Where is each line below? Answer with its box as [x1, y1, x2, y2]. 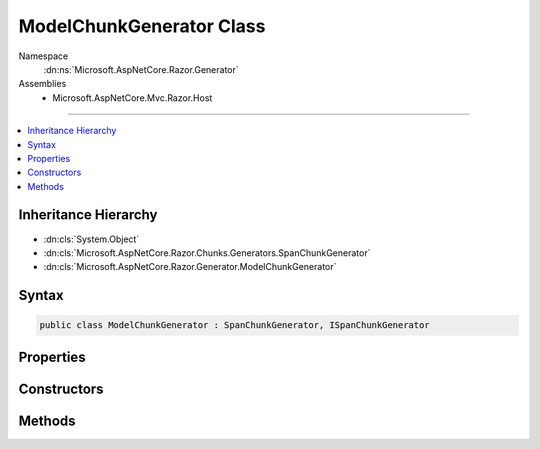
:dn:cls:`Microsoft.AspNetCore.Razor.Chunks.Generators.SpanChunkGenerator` [43, 246, 371, 259]
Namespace [18, 50, 69, 62]
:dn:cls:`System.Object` [43, 233, 140, 245]
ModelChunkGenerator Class [18, 15, 266, 37]
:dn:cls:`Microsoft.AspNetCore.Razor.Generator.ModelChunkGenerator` [43, 261, 337, 273]
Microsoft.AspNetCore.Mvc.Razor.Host [52, 91, 213, 104]
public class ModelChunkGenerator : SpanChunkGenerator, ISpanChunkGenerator [39, 320, 430, 331]
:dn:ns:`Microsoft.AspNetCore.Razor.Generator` [43, 63, 239, 75]
